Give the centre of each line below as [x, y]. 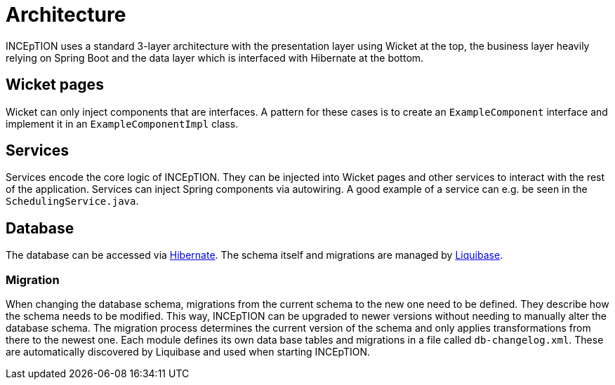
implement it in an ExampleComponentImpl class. [122, 123]
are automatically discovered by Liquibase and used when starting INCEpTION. [188, 352]
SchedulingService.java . [72, 201]
